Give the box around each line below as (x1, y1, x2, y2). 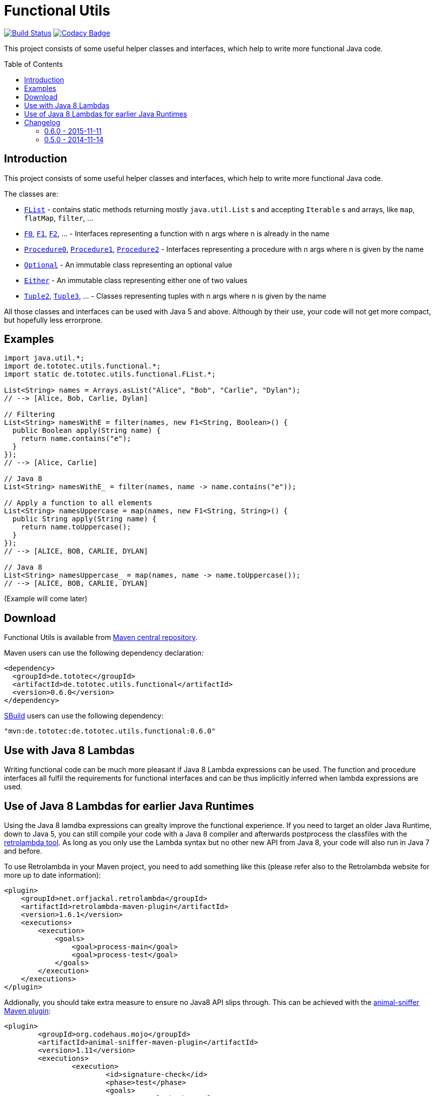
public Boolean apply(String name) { (12, 426, 161, 435)
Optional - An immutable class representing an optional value (24, 260, 233, 269)
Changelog (24, 118, 60, 127)
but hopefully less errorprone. (4, 315, 103, 324)
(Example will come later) (4, 594, 87, 603)
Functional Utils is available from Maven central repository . (4, 633, 198, 642)
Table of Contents (4, 59, 63, 68)
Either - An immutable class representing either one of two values (24, 276, 248, 285)
